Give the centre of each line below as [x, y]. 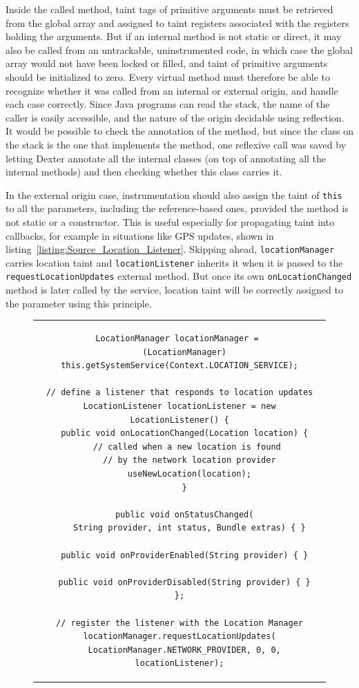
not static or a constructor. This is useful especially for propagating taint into [170, 221]
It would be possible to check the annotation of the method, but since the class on [179, 131]
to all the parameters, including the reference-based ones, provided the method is [177, 208]
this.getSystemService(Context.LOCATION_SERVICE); [179, 366]
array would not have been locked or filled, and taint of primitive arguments [167, 63]
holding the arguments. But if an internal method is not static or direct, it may [174, 36]
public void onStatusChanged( [184, 514]
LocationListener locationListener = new [179, 407]
